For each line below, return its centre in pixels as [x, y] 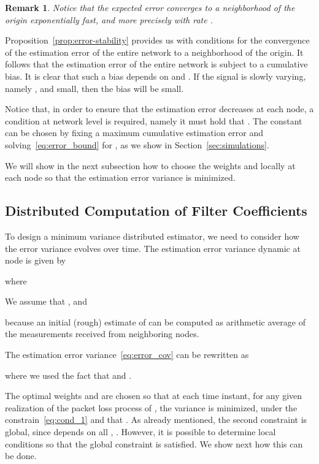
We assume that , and [46, 301]
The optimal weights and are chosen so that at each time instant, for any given [154, 396]
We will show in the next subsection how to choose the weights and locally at [150, 165]
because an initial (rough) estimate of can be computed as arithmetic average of [155, 321]
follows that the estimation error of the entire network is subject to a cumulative [156, 64]
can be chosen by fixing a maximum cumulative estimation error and [134, 133]
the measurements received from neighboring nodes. [102, 334]
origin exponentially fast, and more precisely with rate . [109, 19]
